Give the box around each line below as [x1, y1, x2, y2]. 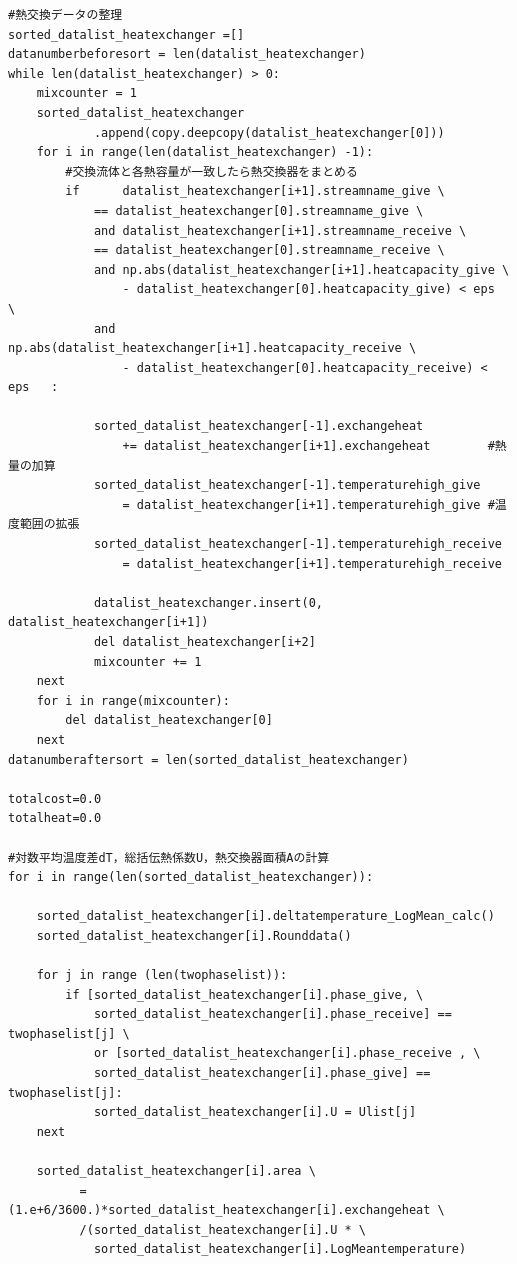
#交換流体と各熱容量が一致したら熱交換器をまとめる [65, 164, 358, 179]
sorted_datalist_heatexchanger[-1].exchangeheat [93, 419, 424, 434]
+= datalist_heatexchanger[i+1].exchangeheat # [122, 439, 495, 454]
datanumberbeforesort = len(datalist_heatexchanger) [8, 47, 366, 62]
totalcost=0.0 [8, 791, 102, 806]
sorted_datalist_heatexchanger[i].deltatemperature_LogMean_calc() [36, 909, 495, 924]
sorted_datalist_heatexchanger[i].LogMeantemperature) [93, 1242, 467, 1257]
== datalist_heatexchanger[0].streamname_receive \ [93, 243, 445, 258]
